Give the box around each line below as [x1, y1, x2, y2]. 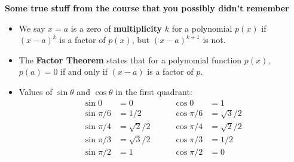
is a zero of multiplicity [71, 22, 162, 34]
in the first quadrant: [115, 85, 192, 97]
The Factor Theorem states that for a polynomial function [19, 53, 242, 66]
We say [19, 22, 45, 34]
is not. [203, 33, 226, 46]
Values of [19, 85, 53, 97]
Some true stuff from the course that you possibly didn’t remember [5, 2, 289, 14]
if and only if [60, 65, 108, 78]
